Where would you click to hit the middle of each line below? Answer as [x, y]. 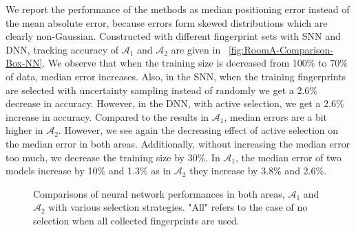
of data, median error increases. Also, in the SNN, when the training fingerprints [176, 76]
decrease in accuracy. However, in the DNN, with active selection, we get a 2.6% [175, 103]
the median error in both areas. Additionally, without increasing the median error [178, 143]
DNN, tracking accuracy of [62, 49]
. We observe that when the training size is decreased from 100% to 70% [195, 63]
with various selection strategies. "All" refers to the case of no [178, 207]
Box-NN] [24, 63]
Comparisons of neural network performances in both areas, [159, 193]
